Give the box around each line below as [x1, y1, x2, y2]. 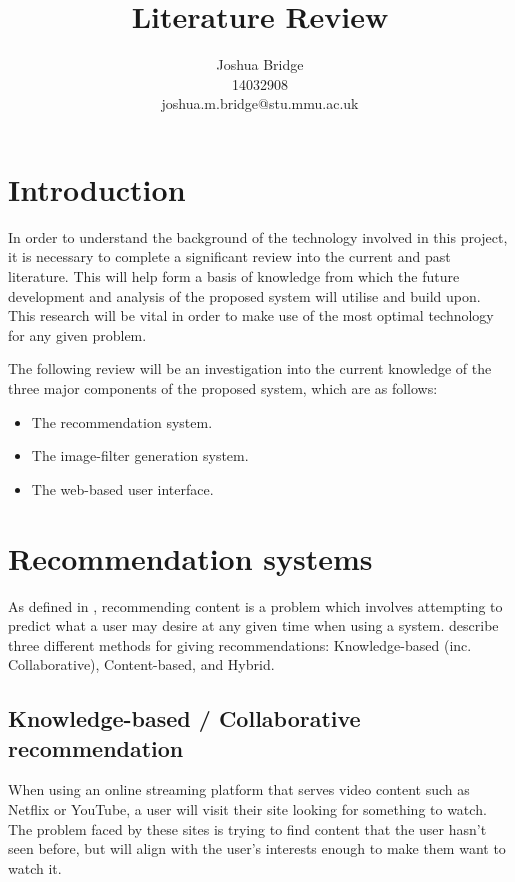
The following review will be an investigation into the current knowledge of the [8, 358, 492, 379]
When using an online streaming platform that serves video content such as [8, 779, 470, 800]
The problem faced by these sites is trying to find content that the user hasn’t [8, 818, 487, 839]
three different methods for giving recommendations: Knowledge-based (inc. [8, 634, 472, 655]
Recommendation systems [8, 537, 373, 578]
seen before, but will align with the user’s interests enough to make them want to [8, 838, 506, 859]
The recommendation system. [31, 411, 213, 432]
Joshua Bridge [216, 54, 304, 75]
